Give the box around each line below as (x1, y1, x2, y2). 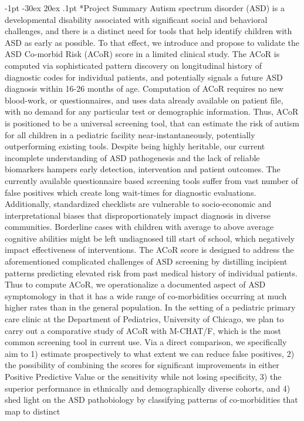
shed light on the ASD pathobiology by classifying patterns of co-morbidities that (5, 393, 298, 406)
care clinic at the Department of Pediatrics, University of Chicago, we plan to (5, 313, 284, 325)
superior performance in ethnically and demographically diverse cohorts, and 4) (5, 382, 291, 394)
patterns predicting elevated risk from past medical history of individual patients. (5, 266, 298, 279)
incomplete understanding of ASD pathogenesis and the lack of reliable (5, 151, 260, 163)
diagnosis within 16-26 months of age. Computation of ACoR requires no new (5, 82, 284, 95)
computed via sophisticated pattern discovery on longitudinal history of (5, 59, 262, 71)
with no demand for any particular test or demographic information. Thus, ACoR (5, 105, 299, 118)
